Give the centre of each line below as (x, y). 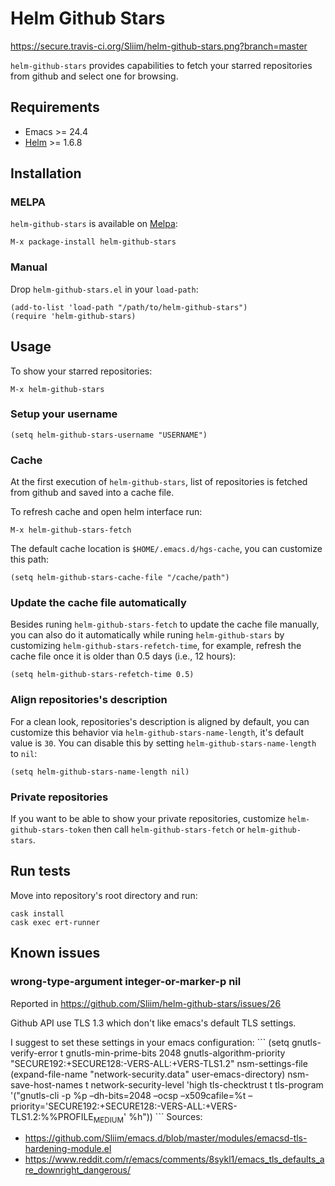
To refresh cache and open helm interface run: (106, 512)
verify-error (34, 1053)
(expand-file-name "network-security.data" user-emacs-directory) (148, 1074)
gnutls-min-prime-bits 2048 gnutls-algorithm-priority (175, 1053)
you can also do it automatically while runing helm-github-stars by (147, 635)
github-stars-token (51, 830)
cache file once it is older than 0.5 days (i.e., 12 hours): (123, 656)
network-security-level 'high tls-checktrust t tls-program (207, 1084)
